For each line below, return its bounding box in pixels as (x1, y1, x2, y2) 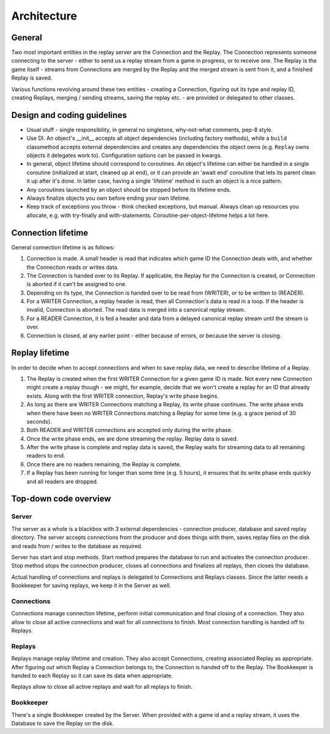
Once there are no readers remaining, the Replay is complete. (26, 460, 182, 468)
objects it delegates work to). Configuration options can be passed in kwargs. (26, 152, 222, 159)
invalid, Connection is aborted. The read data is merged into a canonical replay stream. (26, 306, 246, 314)
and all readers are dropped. (26, 477, 98, 485)
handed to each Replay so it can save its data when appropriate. (11, 672, 174, 679)
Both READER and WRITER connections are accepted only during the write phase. (26, 427, 233, 434)
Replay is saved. (11, 74, 53, 82)
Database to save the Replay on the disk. (11, 719, 114, 727)
